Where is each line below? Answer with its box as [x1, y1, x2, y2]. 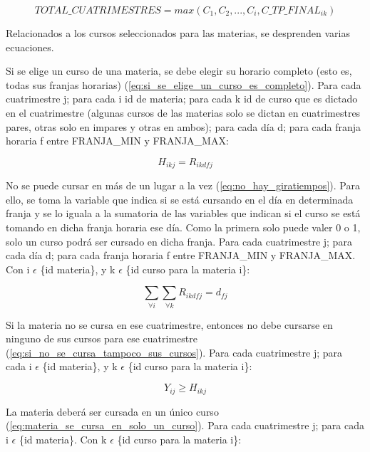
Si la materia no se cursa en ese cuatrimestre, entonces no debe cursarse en [6, 317, 333, 332]
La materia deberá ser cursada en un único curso [6, 404, 219, 419]
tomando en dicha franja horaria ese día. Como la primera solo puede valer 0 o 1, [6, 219, 361, 234]
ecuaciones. [6, 39, 54, 54]
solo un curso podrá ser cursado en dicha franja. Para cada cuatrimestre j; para [6, 233, 352, 248]
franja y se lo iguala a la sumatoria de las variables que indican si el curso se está [6, 206, 361, 221]
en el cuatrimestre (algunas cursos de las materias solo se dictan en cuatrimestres [6, 105, 361, 120]
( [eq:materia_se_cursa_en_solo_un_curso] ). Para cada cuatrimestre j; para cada [6, 418, 364, 433]
